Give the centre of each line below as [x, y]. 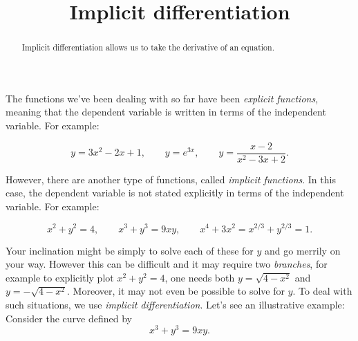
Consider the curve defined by [69, 318]
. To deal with [322, 291]
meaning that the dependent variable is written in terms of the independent [166, 112]
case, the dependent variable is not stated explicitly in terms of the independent [175, 193]
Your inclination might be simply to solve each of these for [130, 250]
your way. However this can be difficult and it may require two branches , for [167, 264]
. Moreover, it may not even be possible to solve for [176, 291]
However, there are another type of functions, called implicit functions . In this [171, 179]
